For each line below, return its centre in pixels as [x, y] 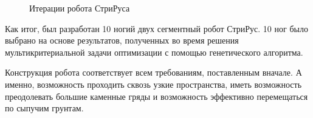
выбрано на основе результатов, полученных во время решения [122, 40]
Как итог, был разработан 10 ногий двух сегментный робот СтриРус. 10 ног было [156, 28]
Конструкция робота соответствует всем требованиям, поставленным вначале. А [153, 72]
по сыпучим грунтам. [44, 108]
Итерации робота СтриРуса [80, 8]
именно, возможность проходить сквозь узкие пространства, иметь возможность [153, 84]
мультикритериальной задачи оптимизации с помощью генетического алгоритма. [154, 52]
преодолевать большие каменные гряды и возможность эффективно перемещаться [156, 96]
